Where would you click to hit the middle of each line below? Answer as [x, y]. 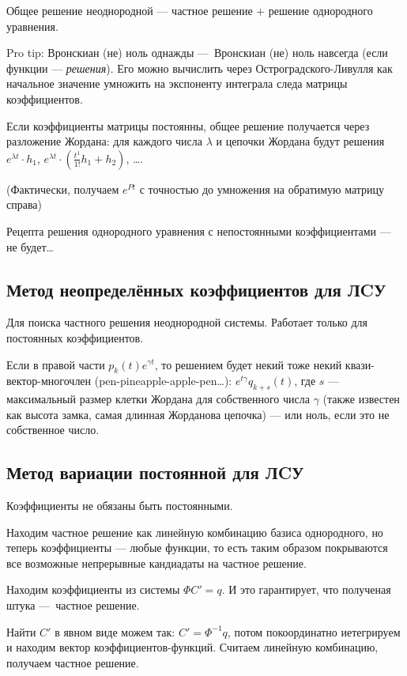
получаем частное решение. [73, 662]
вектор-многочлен [49, 381]
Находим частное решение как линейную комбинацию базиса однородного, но [195, 532]
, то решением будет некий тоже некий [248, 364]
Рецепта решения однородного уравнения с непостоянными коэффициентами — [199, 230]
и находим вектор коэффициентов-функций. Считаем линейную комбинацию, [192, 647]
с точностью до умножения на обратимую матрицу [262, 189]
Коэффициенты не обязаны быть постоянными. [120, 506]
